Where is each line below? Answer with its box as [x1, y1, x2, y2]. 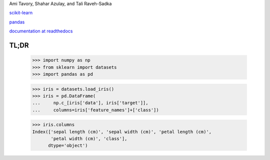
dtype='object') [48, 143, 88, 149]
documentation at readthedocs [9, 28, 73, 34]
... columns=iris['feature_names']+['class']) [32, 107, 159, 113]
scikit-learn [9, 10, 32, 16]
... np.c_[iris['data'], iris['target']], [32, 100, 148, 106]
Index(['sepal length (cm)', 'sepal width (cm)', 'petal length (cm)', [32, 129, 212, 135]
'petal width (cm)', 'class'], [50, 136, 127, 142]
